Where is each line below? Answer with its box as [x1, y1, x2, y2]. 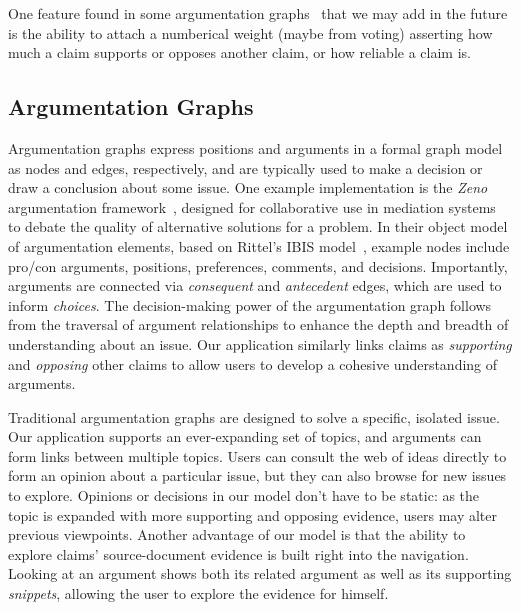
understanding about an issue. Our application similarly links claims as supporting [8, 333, 512, 354]
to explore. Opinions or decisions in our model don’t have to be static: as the [8, 485, 480, 506]
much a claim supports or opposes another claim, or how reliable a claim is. [8, 42, 471, 63]
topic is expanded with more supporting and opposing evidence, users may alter [8, 504, 498, 525]
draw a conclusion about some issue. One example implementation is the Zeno [8, 177, 488, 198]
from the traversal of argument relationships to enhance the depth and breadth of [8, 314, 509, 335]
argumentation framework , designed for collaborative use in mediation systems [8, 196, 496, 217]
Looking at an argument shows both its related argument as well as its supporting [8, 563, 512, 584]
